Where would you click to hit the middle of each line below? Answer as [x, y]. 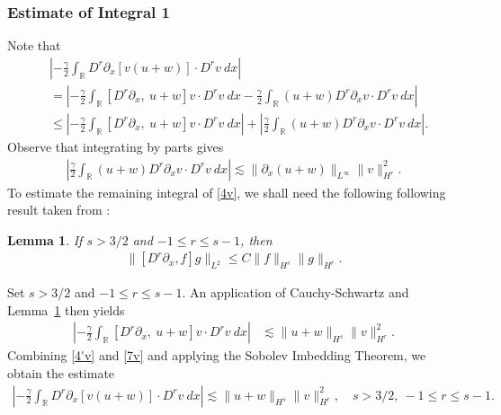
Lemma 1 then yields [66, 309]
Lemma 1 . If [45, 239]
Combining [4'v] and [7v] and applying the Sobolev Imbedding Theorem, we [217, 355]
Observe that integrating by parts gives [116, 146]
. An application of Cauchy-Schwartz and [295, 292]
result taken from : [59, 210]
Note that [34, 45]
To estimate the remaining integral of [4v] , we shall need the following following [227, 192]
